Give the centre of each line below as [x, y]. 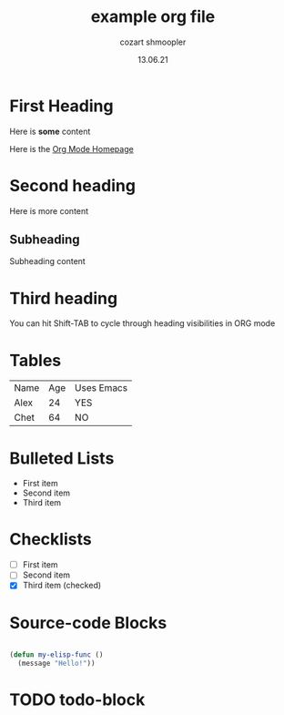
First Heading [61, 106]
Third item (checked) [62, 586]
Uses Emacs [101, 388]
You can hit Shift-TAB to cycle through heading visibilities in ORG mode [142, 323]
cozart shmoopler [153, 42]
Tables [35, 360]
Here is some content [50, 131]
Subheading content [48, 261]
